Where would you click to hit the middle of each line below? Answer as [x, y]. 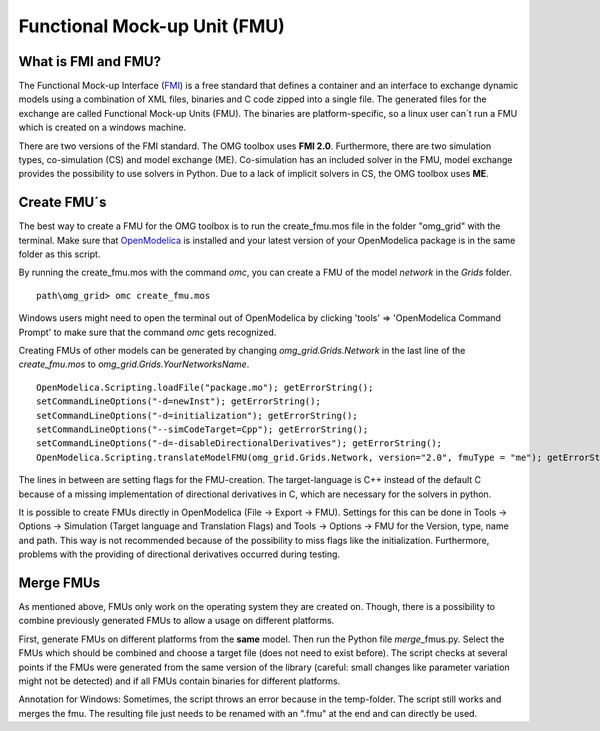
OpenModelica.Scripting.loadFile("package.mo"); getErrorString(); [205, 387]
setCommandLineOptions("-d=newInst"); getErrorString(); [179, 401]
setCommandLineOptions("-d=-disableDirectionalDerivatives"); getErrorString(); [239, 443]
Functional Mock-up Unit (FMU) [151, 26]
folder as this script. [59, 254]
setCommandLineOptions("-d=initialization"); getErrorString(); [197, 415]
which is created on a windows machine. [102, 127]
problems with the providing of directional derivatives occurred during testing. [179, 554]
